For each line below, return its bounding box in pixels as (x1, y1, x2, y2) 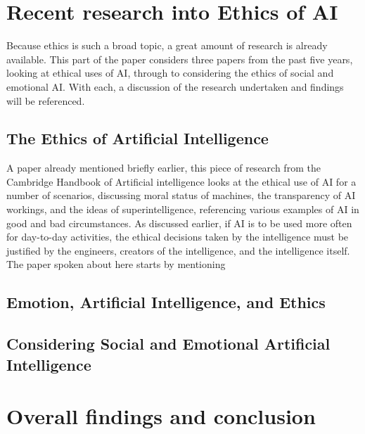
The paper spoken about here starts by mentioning (6, 257, 226, 272)
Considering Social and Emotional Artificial (6, 333, 331, 355)
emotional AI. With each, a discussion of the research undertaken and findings (6, 79, 344, 94)
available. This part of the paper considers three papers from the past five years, (6, 51, 353, 66)
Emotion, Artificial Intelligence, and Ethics (6, 291, 326, 313)
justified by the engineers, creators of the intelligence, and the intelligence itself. (6, 243, 350, 257)
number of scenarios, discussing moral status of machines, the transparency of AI (6, 188, 356, 203)
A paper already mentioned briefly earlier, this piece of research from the (6, 160, 321, 175)
